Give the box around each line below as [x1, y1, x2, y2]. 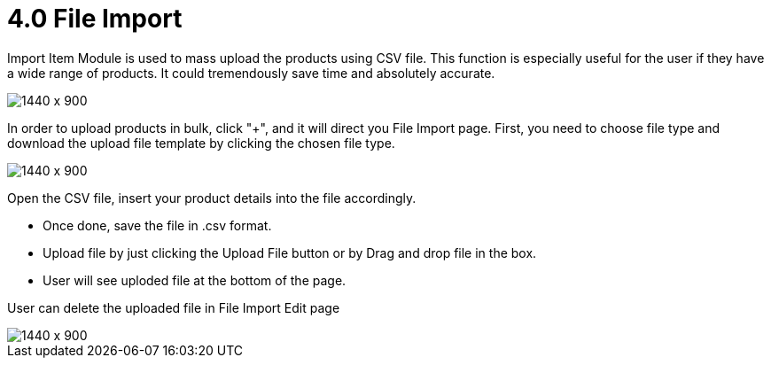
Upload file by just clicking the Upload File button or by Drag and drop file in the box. [43, 245, 537, 260]
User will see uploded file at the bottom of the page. [43, 272, 347, 288]
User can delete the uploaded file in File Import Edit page [7, 299, 340, 315]
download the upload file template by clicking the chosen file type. [7, 135, 395, 151]
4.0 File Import [7, 4, 183, 34]
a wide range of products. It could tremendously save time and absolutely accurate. [7, 65, 495, 81]
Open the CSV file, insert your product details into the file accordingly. [7, 190, 417, 206]
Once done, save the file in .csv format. [43, 217, 272, 233]
